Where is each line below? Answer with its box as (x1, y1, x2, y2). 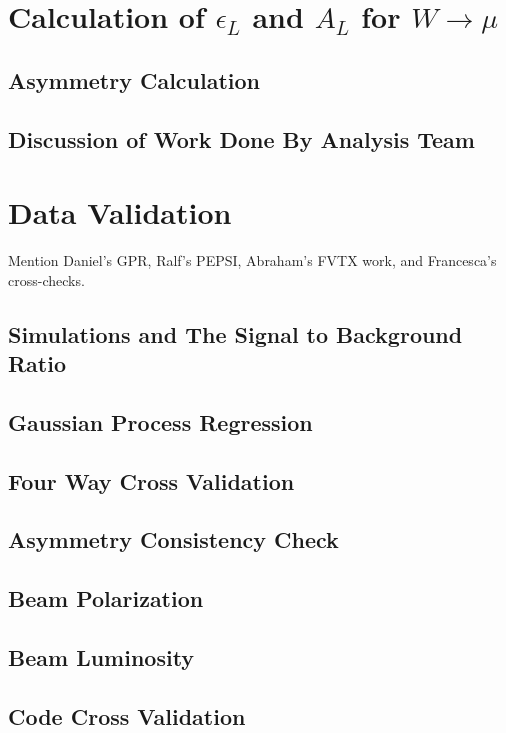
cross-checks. (8, 269, 85, 290)
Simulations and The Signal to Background (8, 318, 463, 349)
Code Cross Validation (8, 700, 246, 731)
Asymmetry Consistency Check (8, 524, 339, 555)
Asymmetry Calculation (8, 64, 261, 95)
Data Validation (8, 192, 232, 233)
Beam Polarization (8, 583, 204, 614)
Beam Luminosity (8, 641, 195, 672)
